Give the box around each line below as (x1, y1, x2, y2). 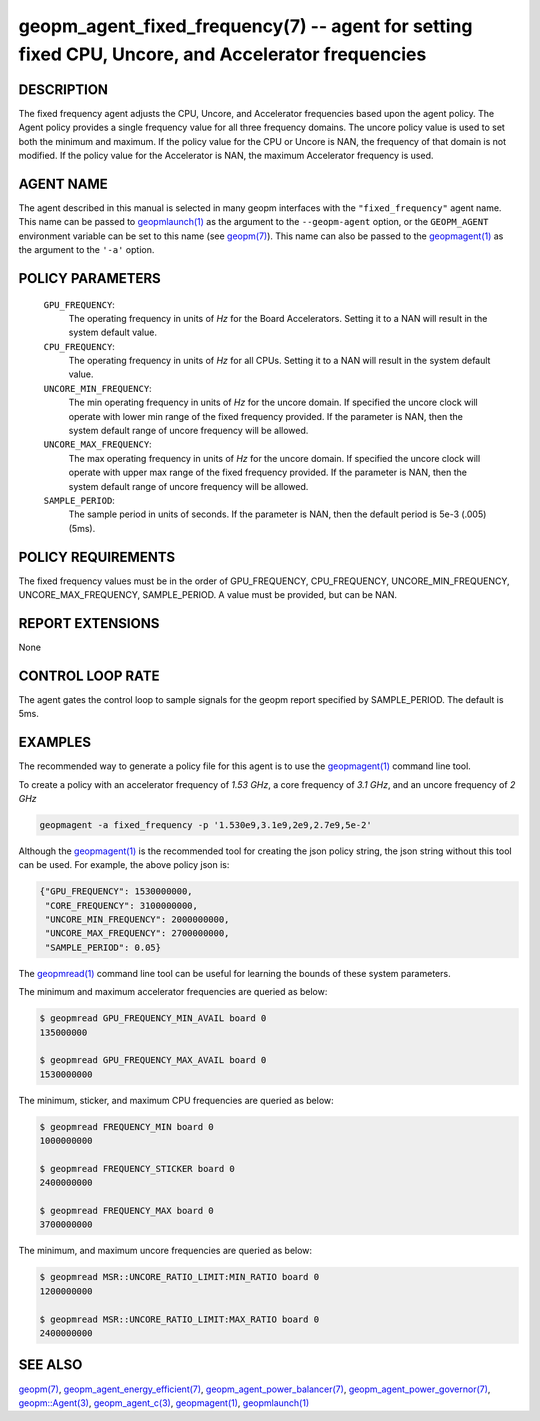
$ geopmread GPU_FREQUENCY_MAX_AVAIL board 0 (39, 1055, 267, 1066)
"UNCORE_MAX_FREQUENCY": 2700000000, (45, 928, 230, 939)
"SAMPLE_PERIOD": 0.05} (45, 941, 162, 953)
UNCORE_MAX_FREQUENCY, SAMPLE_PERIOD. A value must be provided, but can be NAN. (18, 589, 398, 601)
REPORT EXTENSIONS (18, 615, 160, 632)
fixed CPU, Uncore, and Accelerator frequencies (18, 43, 427, 65)
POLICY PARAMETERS (18, 270, 162, 287)
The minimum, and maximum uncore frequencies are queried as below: (18, 1245, 313, 1257)
